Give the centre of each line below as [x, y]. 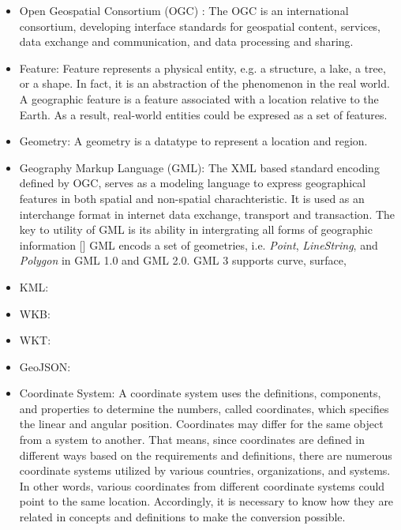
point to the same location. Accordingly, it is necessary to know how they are [206, 501]
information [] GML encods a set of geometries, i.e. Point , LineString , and [199, 244]
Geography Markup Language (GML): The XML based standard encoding [199, 167]
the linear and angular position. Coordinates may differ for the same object [201, 424]
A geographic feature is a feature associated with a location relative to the [199, 98]
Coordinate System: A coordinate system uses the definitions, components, [200, 393]
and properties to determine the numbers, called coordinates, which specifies [204, 408]
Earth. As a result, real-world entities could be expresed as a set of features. [203, 114]
